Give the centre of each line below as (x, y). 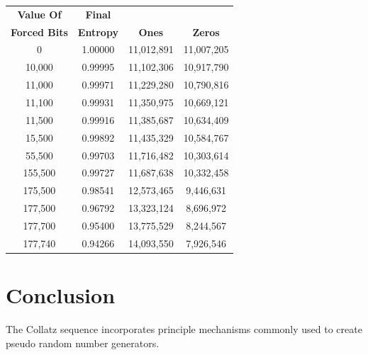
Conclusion (61, 295)
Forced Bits (39, 32)
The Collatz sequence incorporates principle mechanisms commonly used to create (184, 328)
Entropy (98, 32)
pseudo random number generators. (83, 343)
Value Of (39, 14)
